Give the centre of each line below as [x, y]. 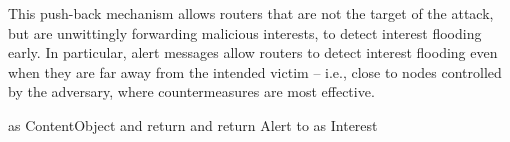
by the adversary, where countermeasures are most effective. [191, 91]
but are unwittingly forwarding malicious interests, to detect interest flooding [245, 32]
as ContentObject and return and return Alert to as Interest [193, 124]
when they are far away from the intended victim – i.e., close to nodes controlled [255, 71]
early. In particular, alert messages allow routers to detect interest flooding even [253, 52]
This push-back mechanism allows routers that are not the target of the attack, [251, 13]
